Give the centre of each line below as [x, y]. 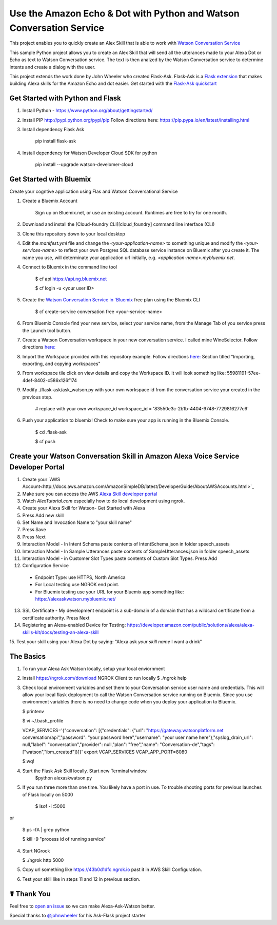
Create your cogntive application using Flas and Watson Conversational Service [94, 192]
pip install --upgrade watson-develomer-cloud [84, 165]
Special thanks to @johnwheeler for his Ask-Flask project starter [77, 916]
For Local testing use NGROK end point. [77, 585]
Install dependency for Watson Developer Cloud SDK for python [90, 153]
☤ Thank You [30, 894]
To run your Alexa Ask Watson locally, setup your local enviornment [94, 668]
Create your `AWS [41, 479]
